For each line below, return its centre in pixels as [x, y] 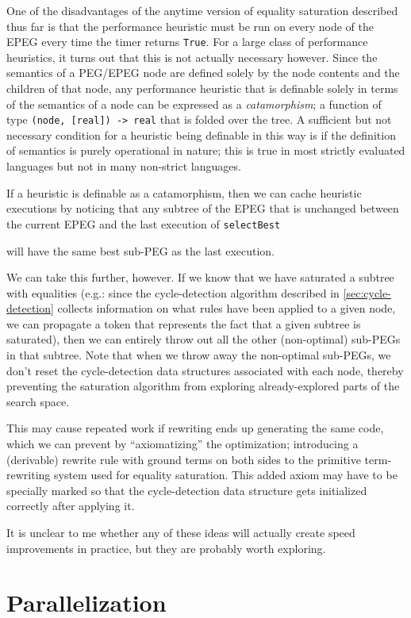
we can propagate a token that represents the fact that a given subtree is [184, 323]
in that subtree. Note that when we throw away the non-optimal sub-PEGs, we [199, 355]
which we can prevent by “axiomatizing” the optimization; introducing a [182, 444]
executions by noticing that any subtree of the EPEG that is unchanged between [203, 208]
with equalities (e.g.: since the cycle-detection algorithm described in [173, 292]
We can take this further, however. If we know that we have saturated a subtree [200, 277]
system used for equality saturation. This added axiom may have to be [225, 475]
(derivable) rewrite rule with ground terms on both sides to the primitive [184, 459]
